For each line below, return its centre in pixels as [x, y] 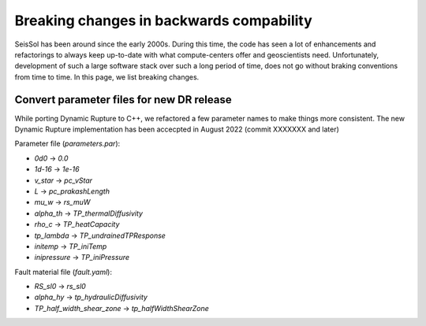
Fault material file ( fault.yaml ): [63, 272]
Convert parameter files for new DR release [123, 100]
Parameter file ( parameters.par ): [67, 144]
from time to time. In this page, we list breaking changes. [107, 77]
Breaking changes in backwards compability [164, 20]
